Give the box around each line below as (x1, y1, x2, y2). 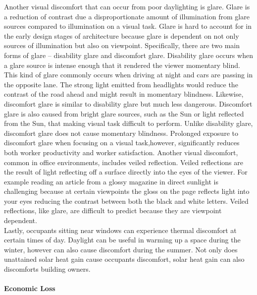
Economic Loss (4, 283, 55, 294)
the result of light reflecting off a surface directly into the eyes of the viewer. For (4, 167, 248, 177)
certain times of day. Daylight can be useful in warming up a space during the (4, 235, 241, 245)
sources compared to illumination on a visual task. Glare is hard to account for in (4, 21, 252, 31)
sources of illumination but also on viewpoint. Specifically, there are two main (4, 40, 240, 51)
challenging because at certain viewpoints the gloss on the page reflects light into (4, 186, 250, 196)
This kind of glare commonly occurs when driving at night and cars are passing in (4, 69, 253, 80)
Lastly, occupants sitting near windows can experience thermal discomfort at (4, 225, 237, 235)
